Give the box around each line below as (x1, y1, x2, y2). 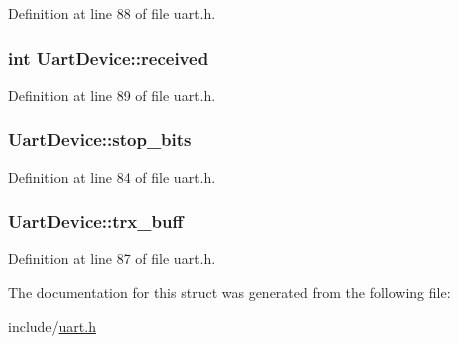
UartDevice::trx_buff (8, 209, 184, 234)
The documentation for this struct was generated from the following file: (8, 282, 451, 303)
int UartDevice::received (8, 45, 209, 70)
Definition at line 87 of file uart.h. (8, 248, 216, 269)
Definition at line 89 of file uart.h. (8, 84, 216, 105)
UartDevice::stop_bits (8, 127, 192, 152)
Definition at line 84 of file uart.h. (8, 166, 216, 187)
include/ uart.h (8, 315, 96, 336)
